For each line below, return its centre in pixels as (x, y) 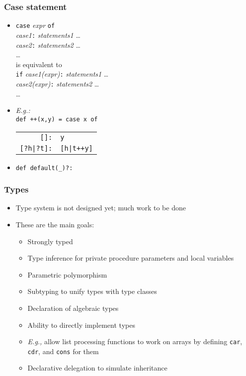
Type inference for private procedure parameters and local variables (131, 258)
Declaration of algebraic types (73, 308)
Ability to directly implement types (81, 325)
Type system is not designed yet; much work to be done (101, 208)
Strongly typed (50, 241)
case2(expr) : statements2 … (57, 84)
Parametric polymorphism (67, 274)
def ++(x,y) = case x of (57, 119)
